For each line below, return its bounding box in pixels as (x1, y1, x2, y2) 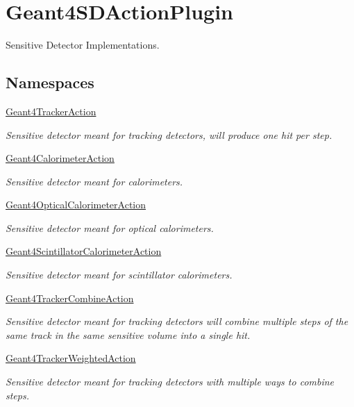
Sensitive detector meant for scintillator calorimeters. (6, 267, 233, 282)
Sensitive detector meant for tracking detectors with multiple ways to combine (6, 374, 335, 389)
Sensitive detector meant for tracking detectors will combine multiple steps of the (6, 314, 348, 329)
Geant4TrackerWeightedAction (6, 351, 136, 365)
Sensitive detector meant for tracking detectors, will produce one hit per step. (6, 127, 332, 142)
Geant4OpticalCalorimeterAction (6, 197, 146, 212)
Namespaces (6, 72, 94, 93)
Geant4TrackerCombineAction (6, 290, 134, 305)
